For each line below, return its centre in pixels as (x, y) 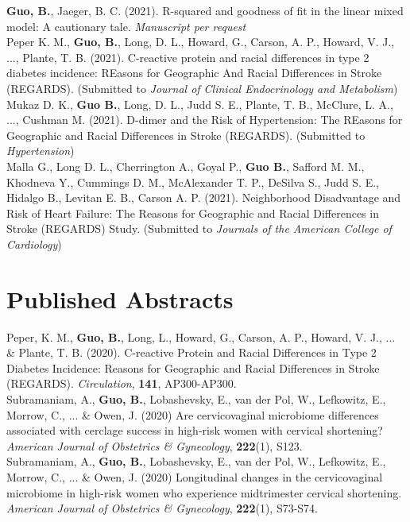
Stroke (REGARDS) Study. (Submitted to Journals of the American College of (199, 228)
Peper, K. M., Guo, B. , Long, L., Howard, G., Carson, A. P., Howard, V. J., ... (201, 336)
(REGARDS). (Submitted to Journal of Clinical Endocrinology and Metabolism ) (202, 88)
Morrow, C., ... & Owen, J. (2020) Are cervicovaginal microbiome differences (193, 414)
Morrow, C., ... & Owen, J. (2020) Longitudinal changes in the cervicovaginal (195, 476)
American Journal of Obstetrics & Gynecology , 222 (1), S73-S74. (162, 508)
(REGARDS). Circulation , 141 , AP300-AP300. (122, 383)
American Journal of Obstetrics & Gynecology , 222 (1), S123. (155, 445)
